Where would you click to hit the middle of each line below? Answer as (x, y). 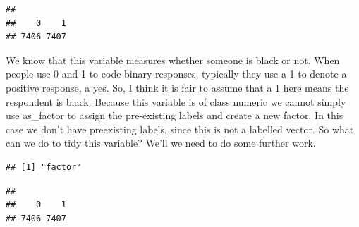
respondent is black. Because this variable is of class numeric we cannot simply (176, 101)
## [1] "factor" (44, 167)
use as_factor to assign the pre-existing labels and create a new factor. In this (175, 115)
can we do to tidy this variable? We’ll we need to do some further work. (161, 143)
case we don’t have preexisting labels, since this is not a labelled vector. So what (180, 129)
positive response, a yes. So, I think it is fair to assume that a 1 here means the (177, 87)
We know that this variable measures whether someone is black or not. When (173, 60)
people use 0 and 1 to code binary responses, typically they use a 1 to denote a (176, 74)
